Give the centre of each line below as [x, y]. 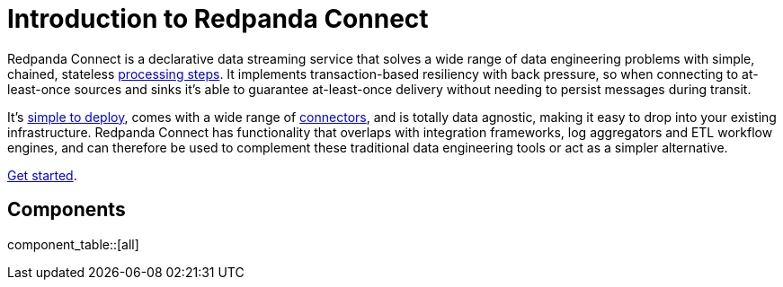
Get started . [42, 175]
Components [67, 210]
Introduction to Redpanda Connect [218, 19]
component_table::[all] [73, 244]
